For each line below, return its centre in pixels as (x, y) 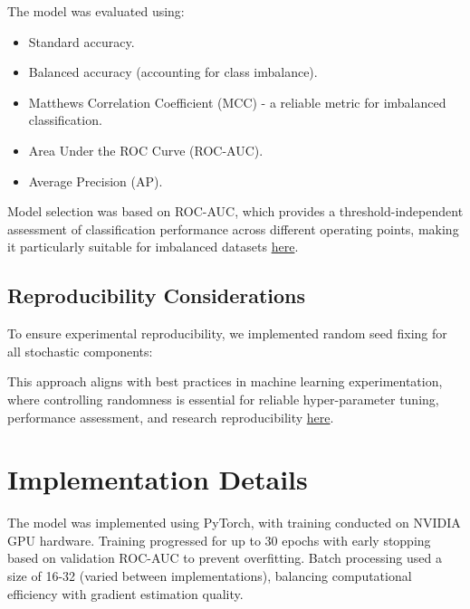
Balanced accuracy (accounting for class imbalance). (173, 72)
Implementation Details (158, 479)
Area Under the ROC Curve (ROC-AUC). (146, 150)
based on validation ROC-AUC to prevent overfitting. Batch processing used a (225, 558)
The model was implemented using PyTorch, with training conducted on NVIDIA (234, 523)
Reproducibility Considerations (157, 295)
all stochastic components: (80, 351)
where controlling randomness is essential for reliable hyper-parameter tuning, (223, 399)
